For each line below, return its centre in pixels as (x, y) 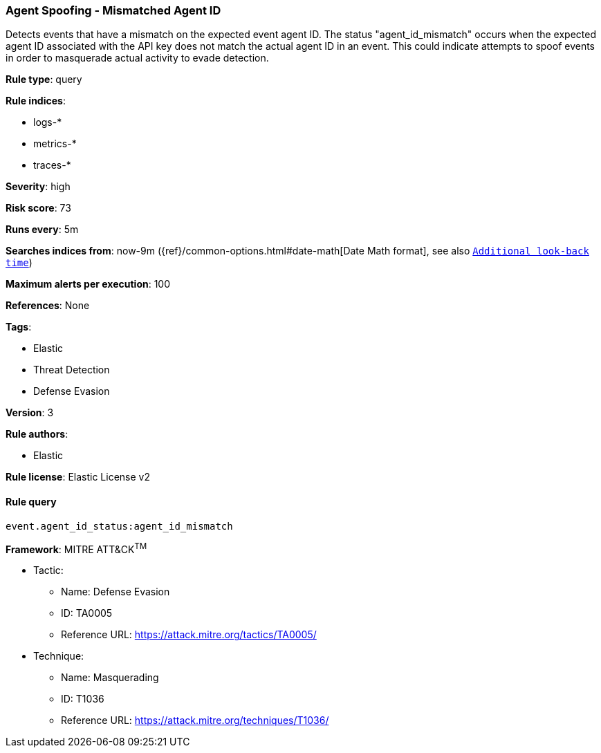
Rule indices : (36, 101)
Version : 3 (30, 413)
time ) (19, 263)
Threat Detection (72, 370)
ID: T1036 (83, 699)
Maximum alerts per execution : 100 (88, 284)
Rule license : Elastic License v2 (78, 477)
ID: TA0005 (87, 613)
